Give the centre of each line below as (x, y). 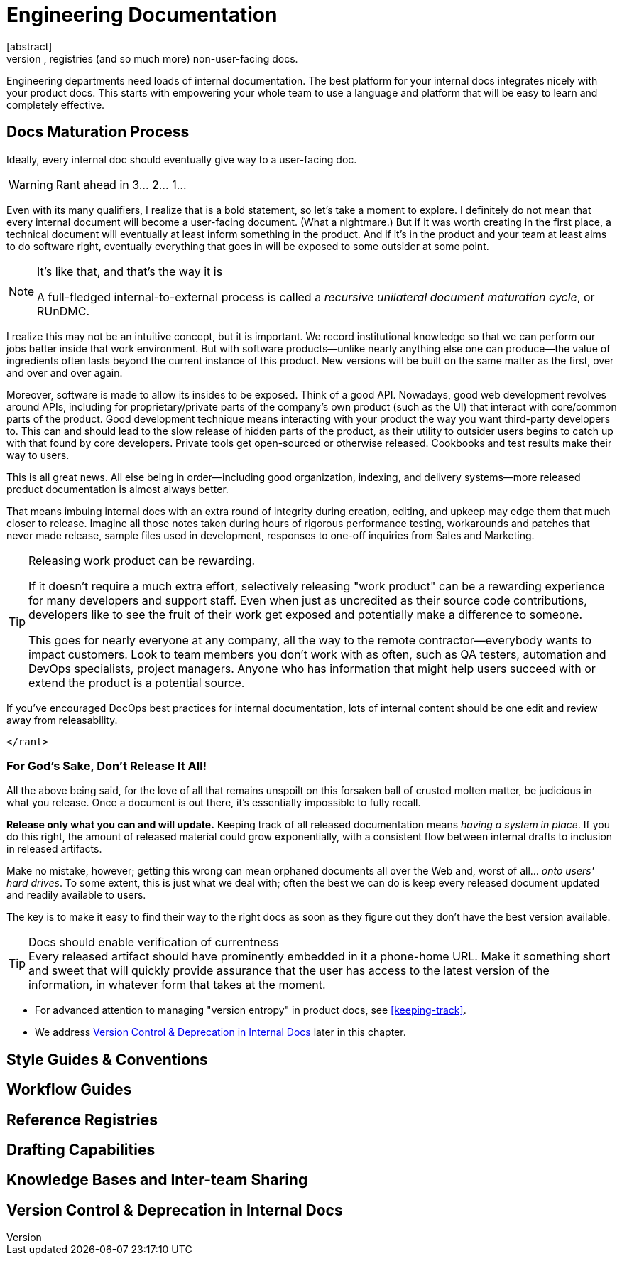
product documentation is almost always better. (118, 489)
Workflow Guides (69, 1090)
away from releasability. (62, 720)
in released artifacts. (54, 849)
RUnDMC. (64, 311)
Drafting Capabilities (81, 1150)
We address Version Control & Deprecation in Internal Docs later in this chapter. (220, 1032)
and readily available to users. (76, 895)
